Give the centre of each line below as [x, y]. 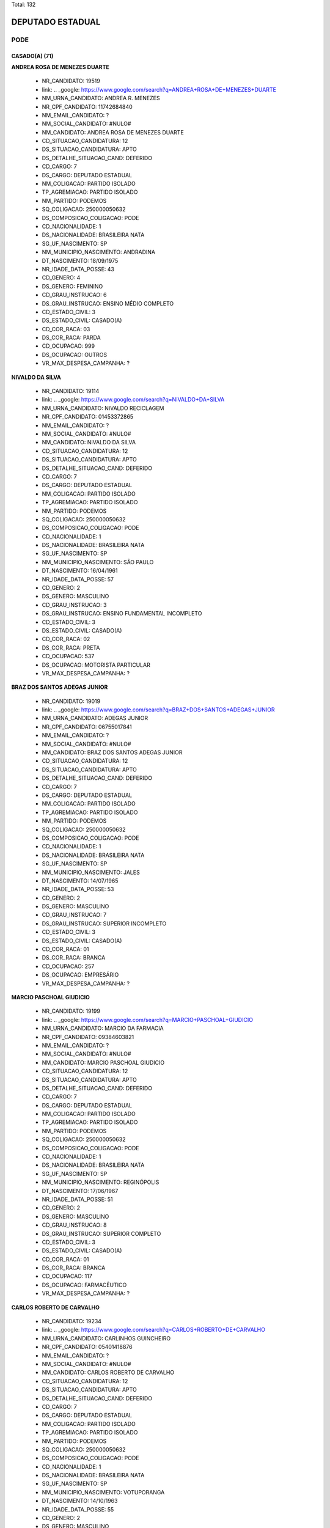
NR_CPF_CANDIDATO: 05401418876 [87, 1347]
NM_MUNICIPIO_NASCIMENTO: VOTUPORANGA [103, 1492]
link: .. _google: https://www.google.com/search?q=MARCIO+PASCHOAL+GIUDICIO [148, 1019]
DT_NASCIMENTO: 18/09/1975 [80, 260]
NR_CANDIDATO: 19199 [71, 1011]
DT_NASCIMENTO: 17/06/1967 [80, 1191]
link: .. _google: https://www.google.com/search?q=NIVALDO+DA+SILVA [133, 400]
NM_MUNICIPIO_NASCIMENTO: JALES [91, 872]
